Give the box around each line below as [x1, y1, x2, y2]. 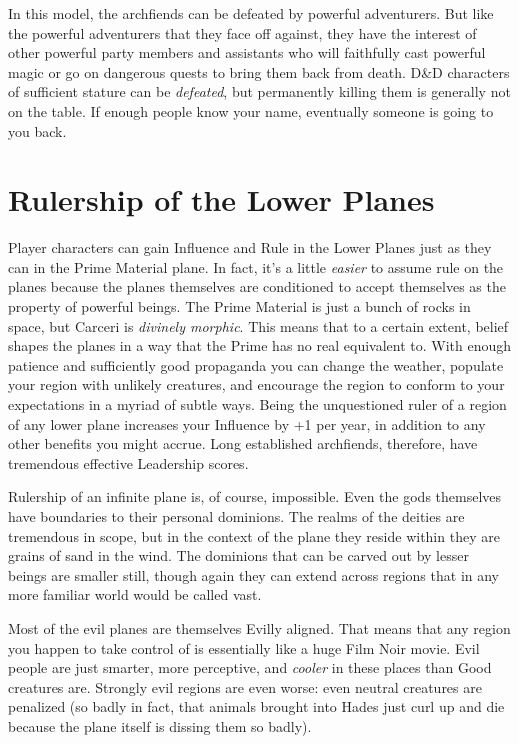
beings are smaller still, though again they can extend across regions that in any [8, 564, 500, 585]
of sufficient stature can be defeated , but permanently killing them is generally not [8, 81, 511, 102]
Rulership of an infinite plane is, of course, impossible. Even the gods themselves [8, 486, 502, 507]
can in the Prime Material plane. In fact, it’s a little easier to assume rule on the [8, 256, 504, 277]
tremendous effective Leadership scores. [8, 452, 249, 473]
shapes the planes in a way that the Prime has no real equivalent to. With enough [8, 335, 512, 356]
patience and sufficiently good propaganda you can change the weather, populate [8, 354, 504, 375]
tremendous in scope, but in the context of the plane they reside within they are [8, 525, 500, 546]
